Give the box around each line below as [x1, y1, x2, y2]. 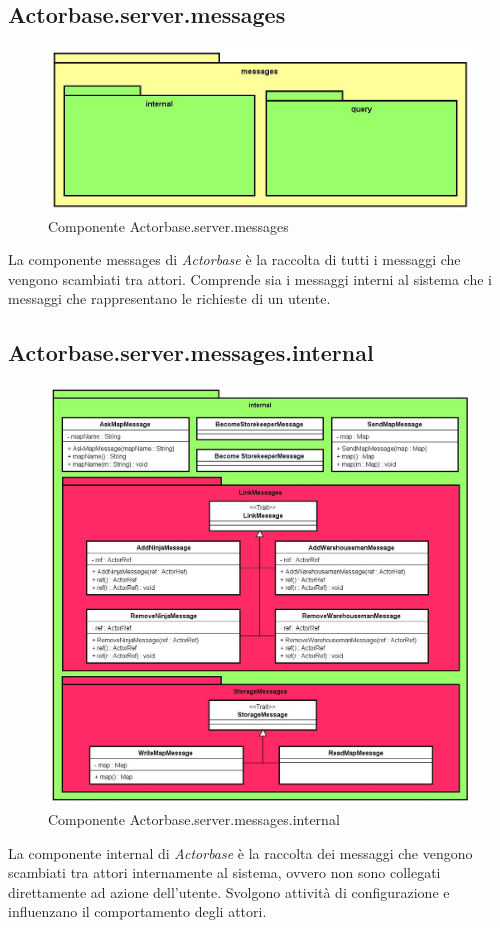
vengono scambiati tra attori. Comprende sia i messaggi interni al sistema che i [8, 268, 492, 289]
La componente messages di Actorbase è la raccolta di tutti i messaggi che [8, 249, 461, 270]
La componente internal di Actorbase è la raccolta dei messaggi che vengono [8, 842, 473, 863]
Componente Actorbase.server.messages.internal [48, 809, 340, 830]
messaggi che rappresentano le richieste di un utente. [8, 288, 331, 309]
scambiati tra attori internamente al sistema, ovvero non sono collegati [8, 862, 441, 883]
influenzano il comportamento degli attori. [8, 901, 267, 922]
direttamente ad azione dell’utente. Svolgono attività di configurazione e [8, 881, 450, 902]
